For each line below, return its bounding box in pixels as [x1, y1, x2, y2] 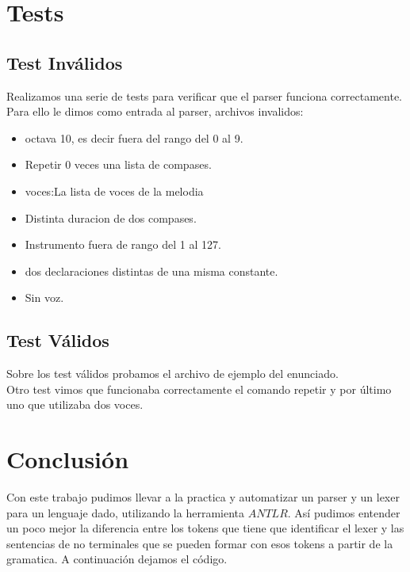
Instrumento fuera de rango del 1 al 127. [25, 236, 221, 253]
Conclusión [6, 443, 129, 475]
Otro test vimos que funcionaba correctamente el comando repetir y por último [6, 380, 392, 397]
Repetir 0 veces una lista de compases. [25, 156, 212, 173]
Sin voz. [25, 289, 64, 306]
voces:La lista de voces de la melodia [25, 182, 204, 199]
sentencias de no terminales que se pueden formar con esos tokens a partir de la [6, 535, 393, 551]
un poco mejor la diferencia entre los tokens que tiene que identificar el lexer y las [6, 520, 404, 536]
